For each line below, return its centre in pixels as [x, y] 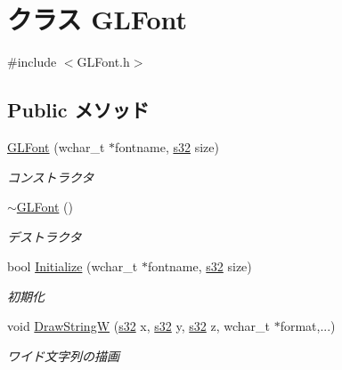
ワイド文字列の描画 [63, 356]
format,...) [308, 326]
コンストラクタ [51, 177]
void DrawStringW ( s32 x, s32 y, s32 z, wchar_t [138, 326]
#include [32, 62]
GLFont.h [103, 62]
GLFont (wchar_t [56, 146]
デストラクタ [45, 236]
